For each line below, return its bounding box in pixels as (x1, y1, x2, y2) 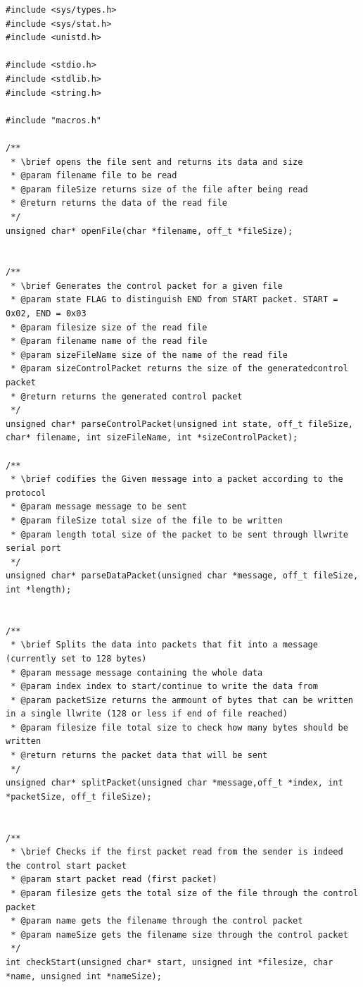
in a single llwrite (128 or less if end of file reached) (6, 709, 288, 719)
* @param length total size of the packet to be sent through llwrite (11, 529, 348, 540)
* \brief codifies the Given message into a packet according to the (11, 474, 343, 485)
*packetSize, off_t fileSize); (6, 791, 152, 802)
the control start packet (6, 860, 127, 871)
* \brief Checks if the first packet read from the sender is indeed (11, 847, 343, 857)
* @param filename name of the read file (11, 336, 208, 347)
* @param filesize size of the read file (11, 322, 208, 333)
